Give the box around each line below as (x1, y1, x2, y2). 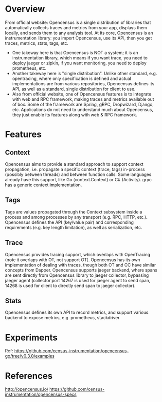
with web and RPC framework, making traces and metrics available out (12, 96, 154, 102)
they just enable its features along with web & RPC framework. (12, 112, 138, 117)
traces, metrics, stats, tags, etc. (5, 40, 69, 46)
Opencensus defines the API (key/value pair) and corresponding (5, 219, 134, 225)
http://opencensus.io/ (5, 386, 49, 392)
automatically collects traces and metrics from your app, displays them (5, 24, 147, 30)
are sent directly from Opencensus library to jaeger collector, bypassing (5, 272, 149, 278)
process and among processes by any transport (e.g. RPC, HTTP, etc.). (5, 214, 147, 220)
